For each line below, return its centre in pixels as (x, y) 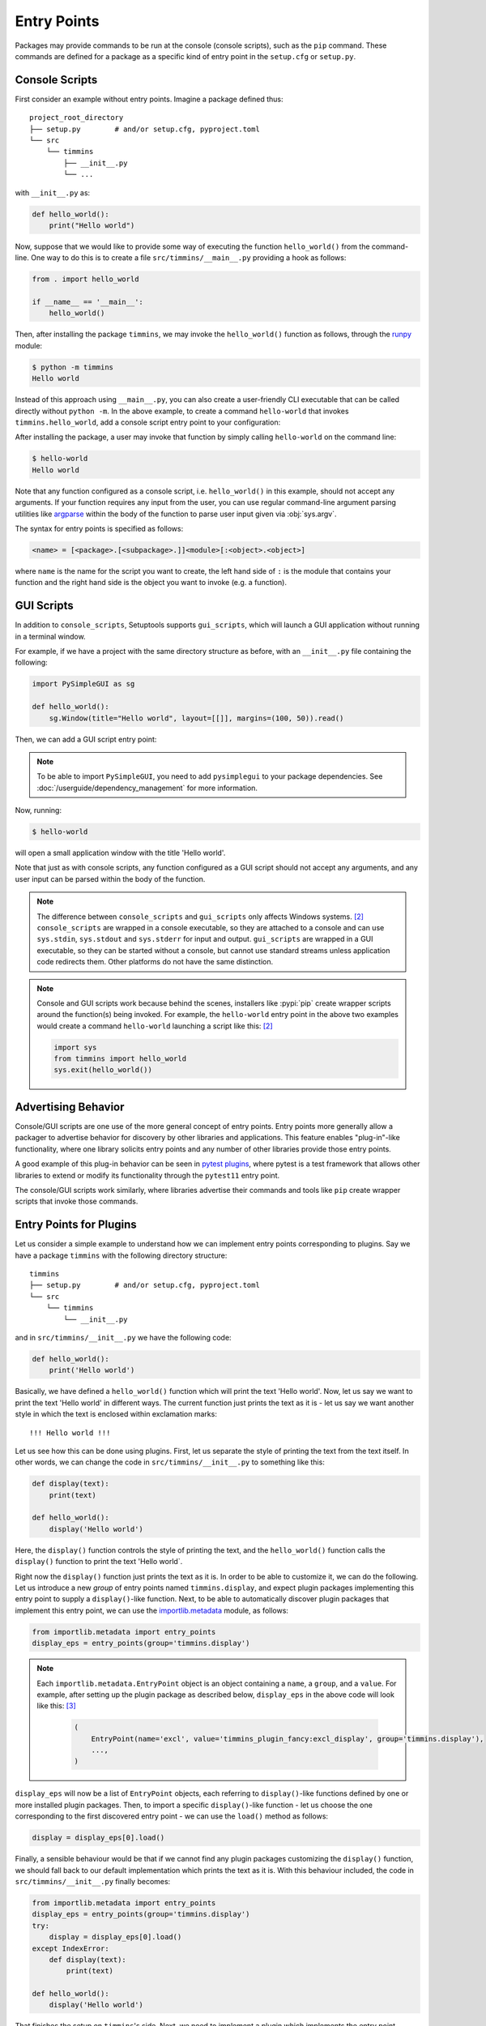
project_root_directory (77, 118)
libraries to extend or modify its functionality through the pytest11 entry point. (147, 1175)
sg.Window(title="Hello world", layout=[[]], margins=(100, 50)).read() (196, 718)
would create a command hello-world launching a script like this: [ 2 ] (155, 1026)
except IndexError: (70, 1948)
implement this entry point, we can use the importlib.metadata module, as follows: (152, 1610)
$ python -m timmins (72, 367)
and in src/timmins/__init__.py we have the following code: (123, 1337)
